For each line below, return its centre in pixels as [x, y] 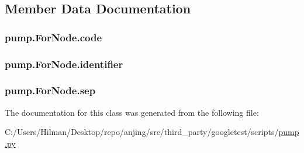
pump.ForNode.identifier [64, 64]
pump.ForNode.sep [50, 90]
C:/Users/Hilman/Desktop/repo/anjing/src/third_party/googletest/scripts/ [142, 132]
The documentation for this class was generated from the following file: [132, 112]
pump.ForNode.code [53, 37]
